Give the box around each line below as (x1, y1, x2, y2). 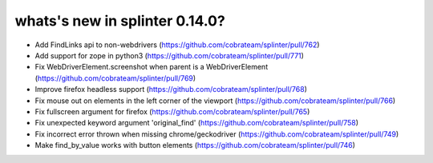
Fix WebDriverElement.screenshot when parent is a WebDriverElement (34, 62, 269, 72)
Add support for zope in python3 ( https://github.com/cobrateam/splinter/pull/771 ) (34, 50, 305, 60)
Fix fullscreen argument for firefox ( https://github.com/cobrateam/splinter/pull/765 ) (34, 106, 310, 116)
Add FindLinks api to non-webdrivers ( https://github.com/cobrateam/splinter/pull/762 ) (34, 40, 320, 50)
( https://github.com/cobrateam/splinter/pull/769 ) (34, 73, 196, 83)
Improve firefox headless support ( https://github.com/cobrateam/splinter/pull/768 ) (34, 85, 308, 94)
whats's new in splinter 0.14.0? (14, 12, 226, 30)
